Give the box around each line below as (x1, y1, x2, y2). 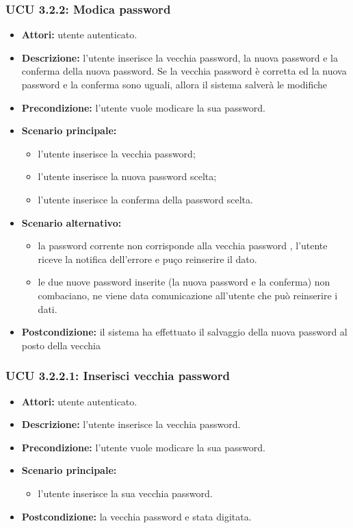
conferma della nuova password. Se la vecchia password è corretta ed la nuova (21, 64, 347, 78)
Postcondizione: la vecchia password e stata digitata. (21, 509, 252, 523)
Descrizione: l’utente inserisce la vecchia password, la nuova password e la (21, 50, 338, 64)
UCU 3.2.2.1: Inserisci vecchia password (5, 367, 230, 384)
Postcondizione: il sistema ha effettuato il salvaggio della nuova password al (21, 325, 348, 339)
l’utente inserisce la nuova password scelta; (38, 169, 217, 184)
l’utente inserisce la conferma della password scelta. (38, 192, 253, 206)
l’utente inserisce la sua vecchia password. (38, 486, 213, 500)
